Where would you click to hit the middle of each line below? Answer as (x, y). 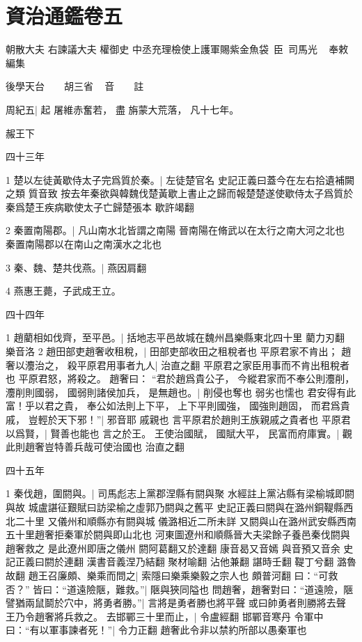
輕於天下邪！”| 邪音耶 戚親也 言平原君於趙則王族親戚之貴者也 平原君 (194, 419)
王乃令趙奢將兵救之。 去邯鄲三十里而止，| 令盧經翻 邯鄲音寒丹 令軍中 (165, 616)
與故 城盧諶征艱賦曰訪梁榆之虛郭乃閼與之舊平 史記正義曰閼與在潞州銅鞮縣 (175, 507)
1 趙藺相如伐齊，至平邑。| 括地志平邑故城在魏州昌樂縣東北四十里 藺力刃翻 (175, 337)
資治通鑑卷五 (64, 16)
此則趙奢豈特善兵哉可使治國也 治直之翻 (95, 447)
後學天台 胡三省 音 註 (75, 86)
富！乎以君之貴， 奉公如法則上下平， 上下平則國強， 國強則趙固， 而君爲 (173, 406)
